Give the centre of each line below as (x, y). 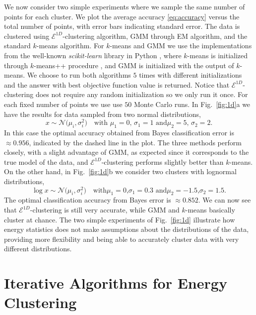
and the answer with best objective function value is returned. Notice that (117, 84)
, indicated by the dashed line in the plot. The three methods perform (135, 142)
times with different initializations (191, 75)
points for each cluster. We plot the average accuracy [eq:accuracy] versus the (122, 16)
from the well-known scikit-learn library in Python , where (93, 55)
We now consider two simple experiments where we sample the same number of (125, 6)
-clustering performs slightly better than (162, 161)
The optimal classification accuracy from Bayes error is (88, 200)
